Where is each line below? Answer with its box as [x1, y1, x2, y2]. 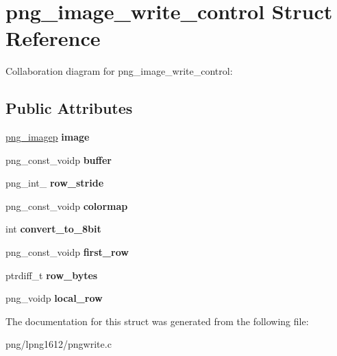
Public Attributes [5, 97, 133, 119]
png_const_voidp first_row [5, 245, 129, 259]
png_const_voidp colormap [5, 198, 128, 213]
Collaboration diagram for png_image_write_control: [5, 64, 233, 78]
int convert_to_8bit [5, 222, 101, 236]
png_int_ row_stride [5, 176, 104, 190]
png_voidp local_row [5, 291, 103, 305]
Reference [5, 24, 101, 52]
